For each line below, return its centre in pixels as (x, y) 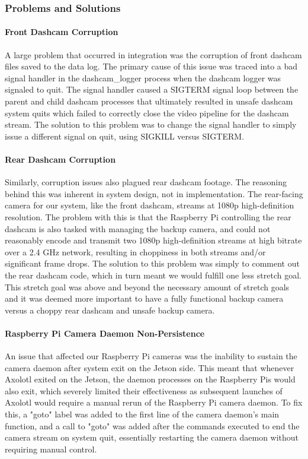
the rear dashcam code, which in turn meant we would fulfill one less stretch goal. (153, 275)
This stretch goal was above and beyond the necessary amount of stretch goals (147, 287)
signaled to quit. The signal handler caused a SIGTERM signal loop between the (152, 89)
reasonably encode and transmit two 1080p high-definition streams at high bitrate (153, 240)
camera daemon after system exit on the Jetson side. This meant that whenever (150, 367)
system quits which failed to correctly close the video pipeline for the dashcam (147, 113)
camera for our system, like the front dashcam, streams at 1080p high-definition (150, 205)
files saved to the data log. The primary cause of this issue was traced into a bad (151, 66)
